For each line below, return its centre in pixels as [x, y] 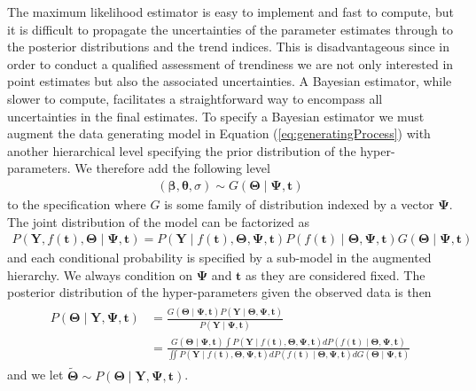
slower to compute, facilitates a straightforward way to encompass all [195, 98]
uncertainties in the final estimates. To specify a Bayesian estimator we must [216, 116]
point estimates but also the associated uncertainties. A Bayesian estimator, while [230, 81]
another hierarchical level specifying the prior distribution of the [182, 150]
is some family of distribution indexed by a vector [299, 203]
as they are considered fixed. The [336, 274]
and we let [35, 375]
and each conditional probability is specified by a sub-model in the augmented [219, 258]
